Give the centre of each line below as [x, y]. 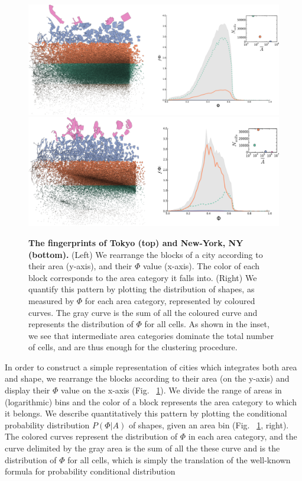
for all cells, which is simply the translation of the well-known [179, 459]
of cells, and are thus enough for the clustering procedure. [133, 347]
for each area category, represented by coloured [170, 300]
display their [27, 390]
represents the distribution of [81, 324]
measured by [51, 300]
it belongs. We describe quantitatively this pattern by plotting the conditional [146, 413]
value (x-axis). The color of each [201, 266]
